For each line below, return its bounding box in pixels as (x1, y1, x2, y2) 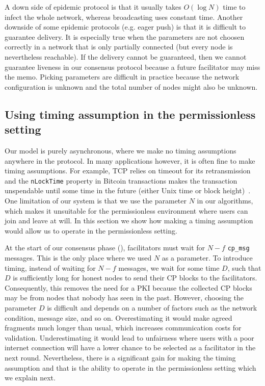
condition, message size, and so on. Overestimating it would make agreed (5, 312, 232, 323)
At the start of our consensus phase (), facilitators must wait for (5, 242, 205, 253)
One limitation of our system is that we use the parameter (5, 195, 187, 205)
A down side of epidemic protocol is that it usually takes (5, 2, 181, 12)
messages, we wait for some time (118, 262, 220, 273)
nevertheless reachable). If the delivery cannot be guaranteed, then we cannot (5, 51, 247, 62)
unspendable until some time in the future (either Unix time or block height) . (5, 185, 251, 196)
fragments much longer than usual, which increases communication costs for (5, 322, 242, 333)
